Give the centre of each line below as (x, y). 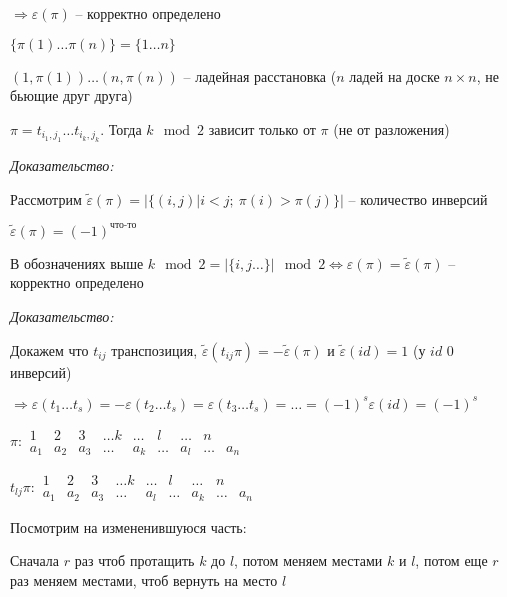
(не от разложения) (391, 128)
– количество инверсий (418, 198)
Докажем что (49, 349)
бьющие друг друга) (71, 95)
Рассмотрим (46, 198)
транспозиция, (154, 349)
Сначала (35, 560)
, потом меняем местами (308, 560)
